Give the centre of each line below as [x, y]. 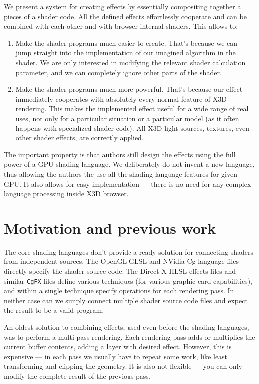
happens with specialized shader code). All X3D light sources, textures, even [132, 128]
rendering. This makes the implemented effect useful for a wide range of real [132, 108]
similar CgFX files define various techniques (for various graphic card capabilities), [128, 281]
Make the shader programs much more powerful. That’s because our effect [129, 89]
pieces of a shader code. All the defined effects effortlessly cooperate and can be [125, 16]
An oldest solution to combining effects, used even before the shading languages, [127, 327]
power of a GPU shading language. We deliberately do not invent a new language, [129, 164]
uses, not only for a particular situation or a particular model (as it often [127, 118]
